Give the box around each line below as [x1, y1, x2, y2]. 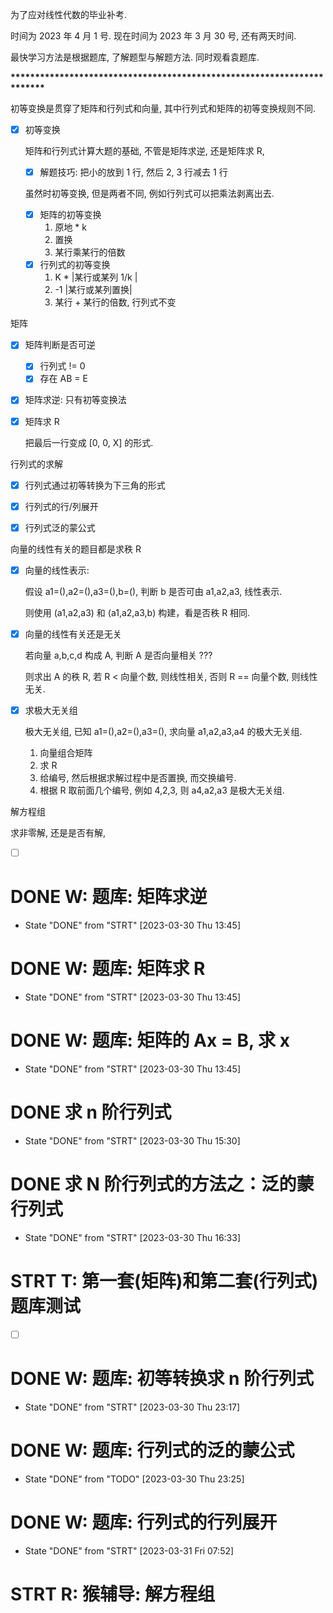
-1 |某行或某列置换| [54, 284, 133, 296]
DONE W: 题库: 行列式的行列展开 [10, 1511, 278, 1533]
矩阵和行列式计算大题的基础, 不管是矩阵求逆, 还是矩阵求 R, [24, 145, 265, 157]
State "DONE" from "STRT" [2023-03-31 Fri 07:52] [24, 1544, 235, 1557]
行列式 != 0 [39, 360, 86, 372]
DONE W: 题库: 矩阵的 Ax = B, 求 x [10, 1029, 290, 1052]
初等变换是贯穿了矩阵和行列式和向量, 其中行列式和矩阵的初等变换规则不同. [10, 103, 317, 114]
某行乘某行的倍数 [54, 246, 126, 258]
